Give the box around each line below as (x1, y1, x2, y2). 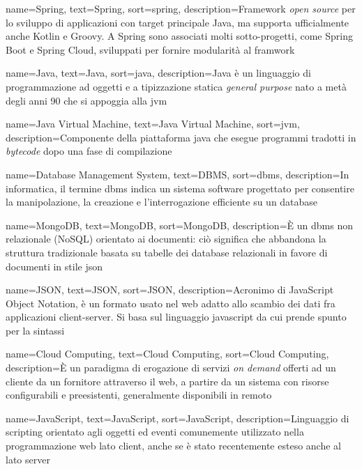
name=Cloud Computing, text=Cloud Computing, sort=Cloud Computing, (6, 346, 329, 361)
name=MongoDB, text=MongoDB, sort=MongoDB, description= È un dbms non (6, 217, 353, 232)
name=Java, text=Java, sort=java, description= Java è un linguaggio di (6, 66, 311, 80)
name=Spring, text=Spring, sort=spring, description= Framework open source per (6, 1, 356, 15)
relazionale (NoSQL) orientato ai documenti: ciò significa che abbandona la (6, 231, 326, 246)
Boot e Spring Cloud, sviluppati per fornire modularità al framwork (6, 42, 295, 56)
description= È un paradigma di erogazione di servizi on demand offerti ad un (6, 360, 336, 375)
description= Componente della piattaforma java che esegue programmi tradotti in (6, 130, 356, 144)
